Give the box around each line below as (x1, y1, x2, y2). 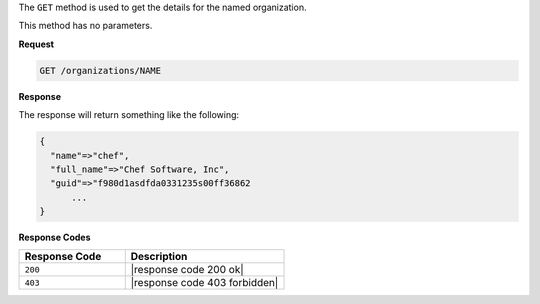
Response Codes (18, 231, 91, 244)
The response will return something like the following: (18, 109, 240, 121)
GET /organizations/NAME (39, 65, 162, 76)
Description (130, 250, 188, 264)
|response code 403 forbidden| (130, 276, 279, 290)
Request (18, 38, 55, 50)
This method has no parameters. (18, 20, 153, 32)
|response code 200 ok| (130, 263, 244, 277)
